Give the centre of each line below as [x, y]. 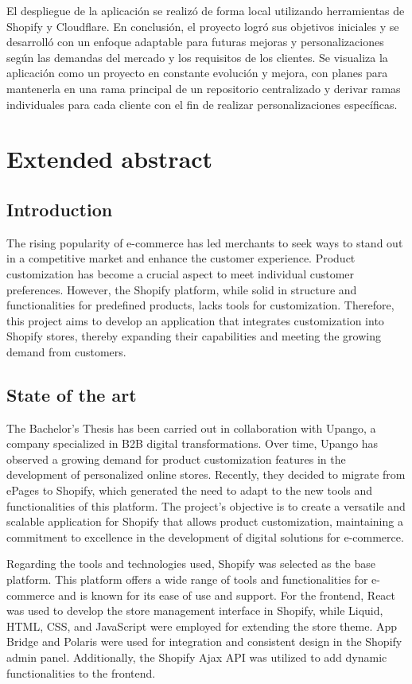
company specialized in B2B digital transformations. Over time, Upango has [192, 443]
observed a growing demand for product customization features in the [176, 459]
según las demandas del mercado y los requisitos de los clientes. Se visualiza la [197, 57]
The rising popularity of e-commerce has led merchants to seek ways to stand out [205, 242]
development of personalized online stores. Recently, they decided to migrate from [206, 474]
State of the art [72, 394]
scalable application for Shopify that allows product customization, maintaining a [205, 521]
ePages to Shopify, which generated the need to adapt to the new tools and [190, 490]
